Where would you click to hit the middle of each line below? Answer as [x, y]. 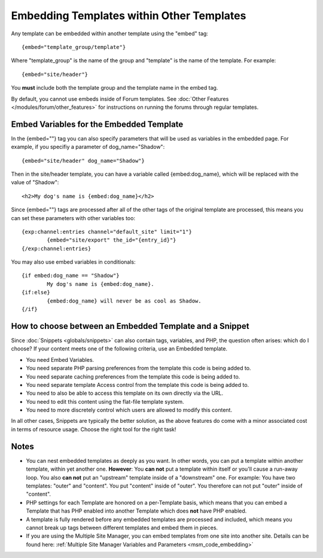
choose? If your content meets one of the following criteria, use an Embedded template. [119, 349]
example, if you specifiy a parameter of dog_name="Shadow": [88, 147]
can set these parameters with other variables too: [73, 218]
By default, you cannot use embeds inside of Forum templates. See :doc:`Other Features [120, 99]
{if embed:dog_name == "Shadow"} [71, 276]
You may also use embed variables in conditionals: [73, 262]
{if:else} [36, 292]
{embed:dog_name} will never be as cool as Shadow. [124, 301]
